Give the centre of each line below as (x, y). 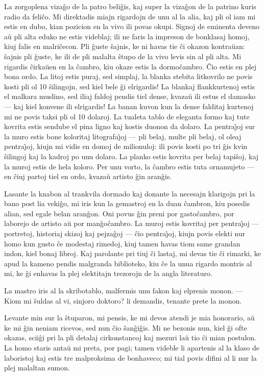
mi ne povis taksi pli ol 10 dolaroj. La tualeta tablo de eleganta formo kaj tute (127, 116)
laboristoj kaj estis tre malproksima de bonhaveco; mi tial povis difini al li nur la (130, 357)
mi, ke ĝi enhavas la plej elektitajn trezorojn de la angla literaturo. (108, 273)
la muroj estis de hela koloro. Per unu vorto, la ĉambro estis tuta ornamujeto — (129, 166)
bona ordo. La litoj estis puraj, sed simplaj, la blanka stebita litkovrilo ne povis (128, 76)
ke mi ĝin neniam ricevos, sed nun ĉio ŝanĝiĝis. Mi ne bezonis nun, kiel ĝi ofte (126, 327)
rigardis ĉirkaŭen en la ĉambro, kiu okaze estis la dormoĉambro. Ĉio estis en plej (130, 66)
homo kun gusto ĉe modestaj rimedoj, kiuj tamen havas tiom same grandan (122, 243)
